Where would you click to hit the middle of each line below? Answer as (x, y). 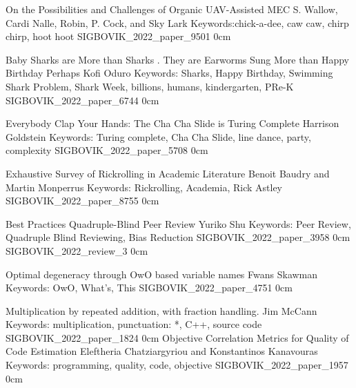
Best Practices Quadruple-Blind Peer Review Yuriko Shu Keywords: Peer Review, (178, 223)
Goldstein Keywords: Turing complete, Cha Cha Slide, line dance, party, (158, 136)
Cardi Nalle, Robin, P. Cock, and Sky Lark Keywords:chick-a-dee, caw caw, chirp (177, 22)
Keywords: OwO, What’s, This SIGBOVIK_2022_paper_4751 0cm (149, 288)
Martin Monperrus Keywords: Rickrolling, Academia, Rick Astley (144, 187)
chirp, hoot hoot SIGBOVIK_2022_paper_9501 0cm (118, 36)
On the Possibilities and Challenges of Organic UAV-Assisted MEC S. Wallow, (172, 9)
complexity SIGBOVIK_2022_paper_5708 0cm (107, 150)
